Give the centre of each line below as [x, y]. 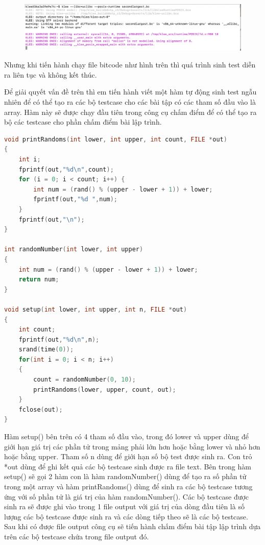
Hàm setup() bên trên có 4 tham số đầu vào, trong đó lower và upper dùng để [127, 436]
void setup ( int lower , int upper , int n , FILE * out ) [96, 309]
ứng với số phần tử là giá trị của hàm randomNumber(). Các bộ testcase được [127, 496]
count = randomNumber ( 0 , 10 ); [85, 380]
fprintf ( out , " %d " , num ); [76, 199]
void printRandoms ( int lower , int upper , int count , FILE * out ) [116, 139]
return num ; [39, 280]
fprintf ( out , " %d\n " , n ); [59, 339]
